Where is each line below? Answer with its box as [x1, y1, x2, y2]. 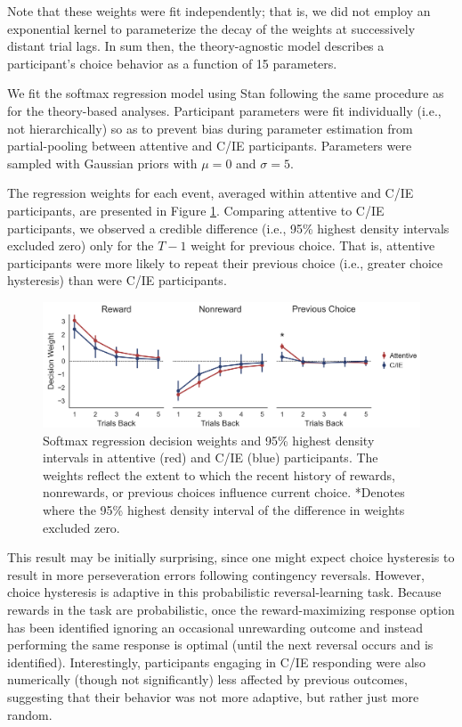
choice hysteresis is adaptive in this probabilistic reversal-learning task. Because [7, 583, 442, 601]
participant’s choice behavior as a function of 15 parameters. [7, 53, 337, 72]
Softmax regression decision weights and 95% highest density [43, 430, 375, 449]
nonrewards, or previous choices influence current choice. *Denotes [43, 483, 405, 502]
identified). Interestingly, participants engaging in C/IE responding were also [7, 652, 426, 671]
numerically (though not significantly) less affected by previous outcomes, [7, 670, 409, 689]
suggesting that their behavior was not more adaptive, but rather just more [7, 688, 419, 706]
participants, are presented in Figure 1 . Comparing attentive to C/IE [7, 200, 385, 219]
